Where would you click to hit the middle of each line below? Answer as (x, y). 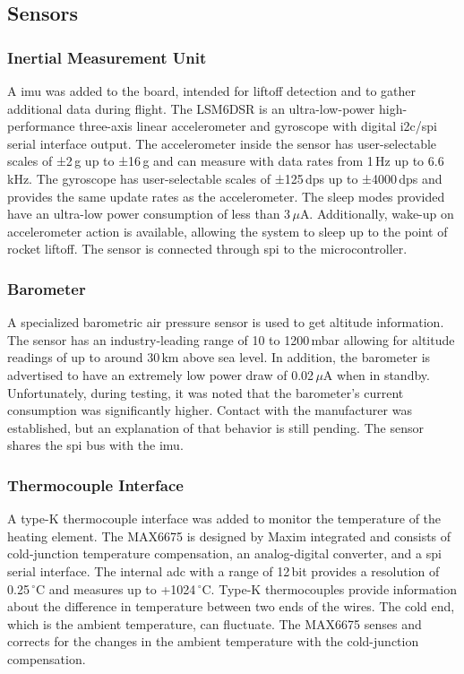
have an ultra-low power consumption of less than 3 (149, 214)
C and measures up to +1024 (116, 588)
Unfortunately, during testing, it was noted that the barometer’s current (206, 392)
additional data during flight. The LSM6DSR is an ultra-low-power (191, 108)
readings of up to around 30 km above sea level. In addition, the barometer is (219, 357)
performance (41, 126)
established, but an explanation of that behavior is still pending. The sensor (215, 427)
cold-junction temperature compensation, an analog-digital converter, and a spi (224, 553)
